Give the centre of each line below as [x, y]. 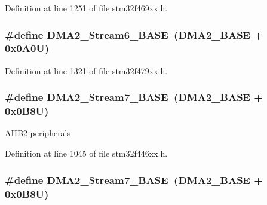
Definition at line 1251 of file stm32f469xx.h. [86, 8]
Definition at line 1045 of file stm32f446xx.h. [86, 153]
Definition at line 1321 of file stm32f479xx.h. [86, 70]
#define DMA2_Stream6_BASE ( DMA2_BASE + [134, 34]
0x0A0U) [27, 48]
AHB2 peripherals [38, 133]
